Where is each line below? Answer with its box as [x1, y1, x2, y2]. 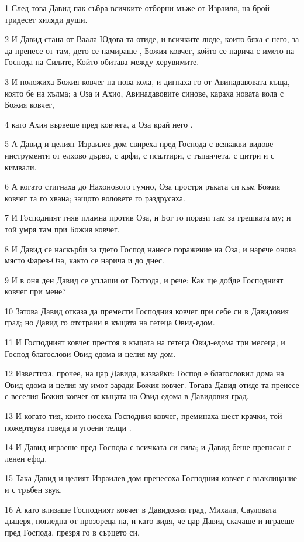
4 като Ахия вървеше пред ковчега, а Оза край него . [5, 118, 193, 130]
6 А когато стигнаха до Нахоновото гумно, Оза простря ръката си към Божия [5, 180, 281, 193]
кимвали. [5, 160, 37, 173]
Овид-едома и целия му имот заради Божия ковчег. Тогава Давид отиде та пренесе [5, 378, 299, 390]
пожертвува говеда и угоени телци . [5, 421, 132, 433]
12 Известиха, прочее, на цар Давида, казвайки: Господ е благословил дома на [5, 367, 284, 379]
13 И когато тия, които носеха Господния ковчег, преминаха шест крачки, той [5, 410, 282, 422]
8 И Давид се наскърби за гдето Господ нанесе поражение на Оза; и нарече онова [5, 242, 296, 255]
